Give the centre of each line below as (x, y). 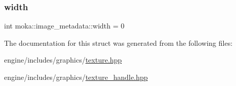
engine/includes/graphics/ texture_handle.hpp (76, 77)
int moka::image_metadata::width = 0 (64, 26)
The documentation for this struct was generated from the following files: (119, 42)
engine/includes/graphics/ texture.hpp (63, 60)
